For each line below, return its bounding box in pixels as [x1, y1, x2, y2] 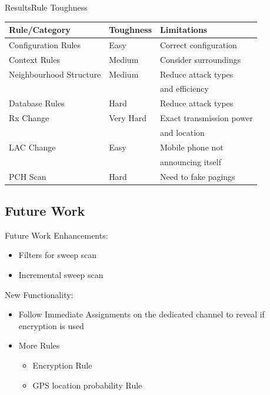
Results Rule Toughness [5, 1, 88, 13]
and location [160, 126, 205, 138]
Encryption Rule [32, 359, 92, 371]
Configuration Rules [9, 38, 81, 51]
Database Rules [9, 97, 65, 109]
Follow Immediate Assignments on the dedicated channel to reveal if [18, 308, 265, 320]
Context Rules [9, 53, 60, 65]
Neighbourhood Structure [9, 68, 101, 80]
